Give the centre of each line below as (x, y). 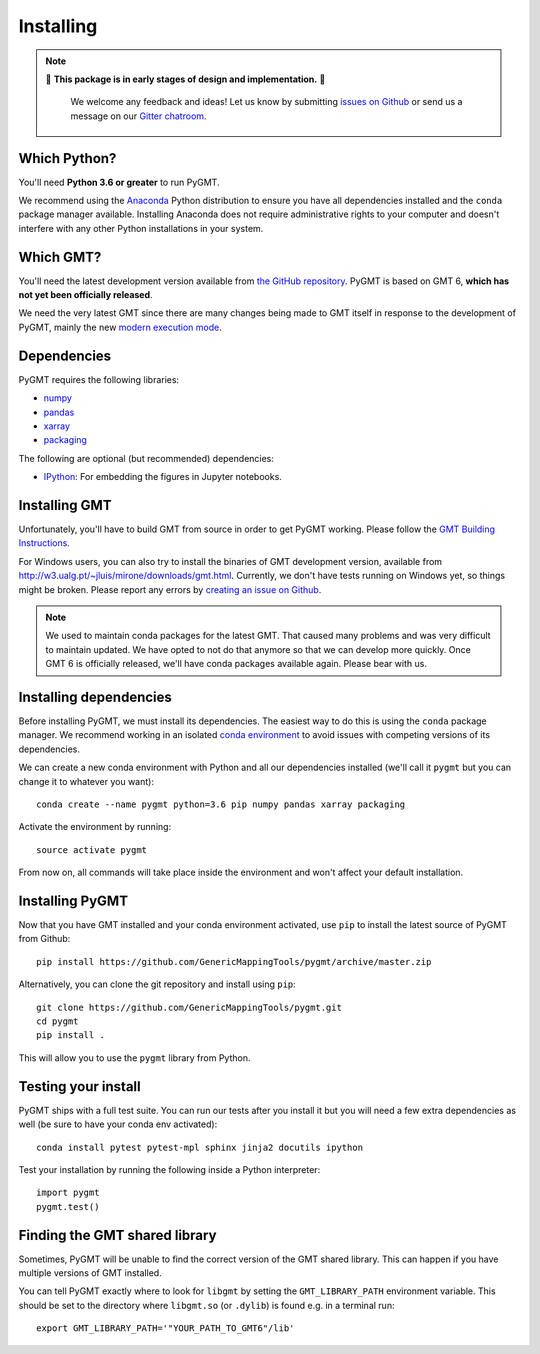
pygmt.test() (68, 1206)
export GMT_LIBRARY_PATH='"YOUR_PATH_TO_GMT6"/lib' (165, 1328)
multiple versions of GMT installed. (90, 1272)
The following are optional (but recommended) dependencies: (146, 458)
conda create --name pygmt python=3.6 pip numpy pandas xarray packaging (221, 804)
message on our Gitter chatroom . (138, 116)
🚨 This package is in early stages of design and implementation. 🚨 (185, 79)
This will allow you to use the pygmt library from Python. (134, 1057)
